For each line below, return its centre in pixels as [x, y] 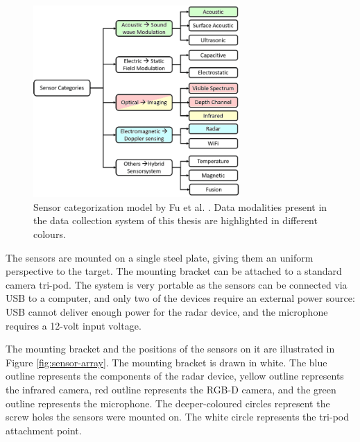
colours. [50, 234]
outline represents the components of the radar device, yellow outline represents [175, 376]
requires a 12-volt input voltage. [74, 325]
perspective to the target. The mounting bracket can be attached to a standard [174, 271]
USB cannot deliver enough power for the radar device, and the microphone [167, 312]
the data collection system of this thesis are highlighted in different [175, 220]
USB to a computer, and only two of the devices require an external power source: [180, 298]
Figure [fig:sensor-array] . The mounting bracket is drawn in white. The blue [166, 362]
